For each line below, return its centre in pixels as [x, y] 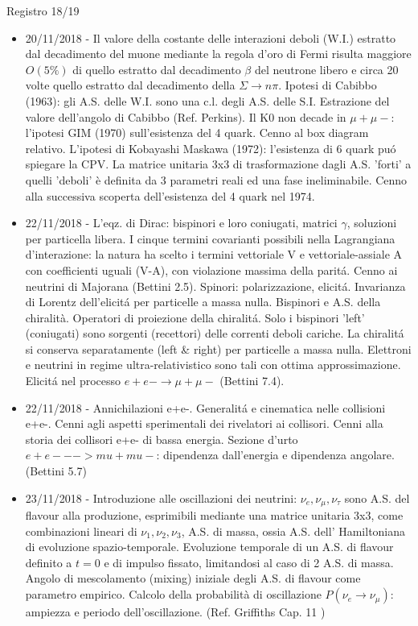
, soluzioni [372, 223]
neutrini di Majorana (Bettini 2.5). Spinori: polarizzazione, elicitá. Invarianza [215, 286]
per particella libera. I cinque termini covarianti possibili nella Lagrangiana [210, 238]
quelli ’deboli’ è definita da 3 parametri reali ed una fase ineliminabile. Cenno [216, 179]
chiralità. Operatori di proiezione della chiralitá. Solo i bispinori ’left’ [195, 317]
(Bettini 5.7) [56, 471]
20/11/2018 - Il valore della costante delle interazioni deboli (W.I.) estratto [211, 37]
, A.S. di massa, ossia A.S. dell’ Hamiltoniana [293, 531]
